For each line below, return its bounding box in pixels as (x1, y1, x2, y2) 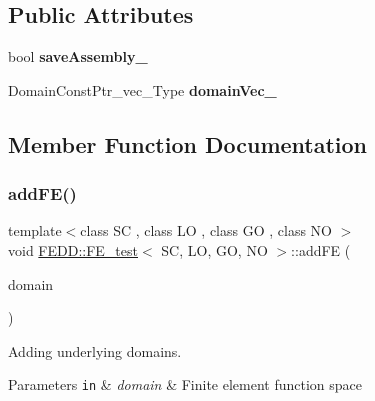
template (8, 220, 62, 241)
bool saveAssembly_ (8, 46, 148, 67)
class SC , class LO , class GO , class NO (80, 220, 332, 241)
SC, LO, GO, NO (161, 239, 268, 260)
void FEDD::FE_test (8, 239, 138, 260)
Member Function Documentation (8, 128, 368, 159)
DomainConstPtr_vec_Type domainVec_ (8, 79, 277, 100)
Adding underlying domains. (8, 340, 182, 361)
